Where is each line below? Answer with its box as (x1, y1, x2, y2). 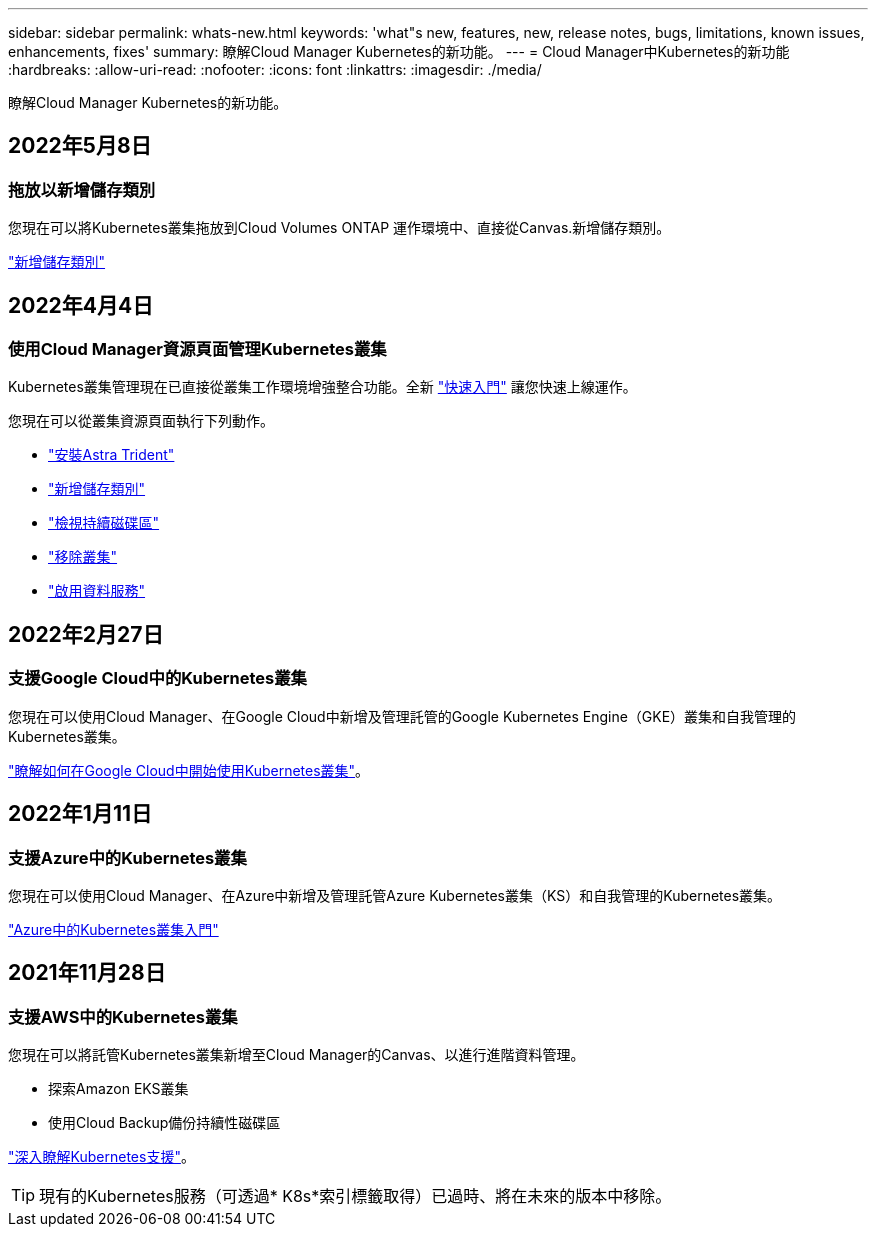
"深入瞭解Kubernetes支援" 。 (8, 1148, 195, 1166)
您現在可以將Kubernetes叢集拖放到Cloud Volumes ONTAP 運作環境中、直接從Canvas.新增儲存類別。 (8, 219, 671, 237)
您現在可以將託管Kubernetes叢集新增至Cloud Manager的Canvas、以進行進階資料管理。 (8, 1046, 585, 1064)
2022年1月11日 (8, 801, 153, 827)
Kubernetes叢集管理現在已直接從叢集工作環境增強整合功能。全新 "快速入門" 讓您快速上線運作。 (8, 378, 637, 396)
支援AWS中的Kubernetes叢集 (8, 1006, 238, 1027)
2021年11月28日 (8, 960, 166, 986)
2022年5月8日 (8, 133, 152, 159)
